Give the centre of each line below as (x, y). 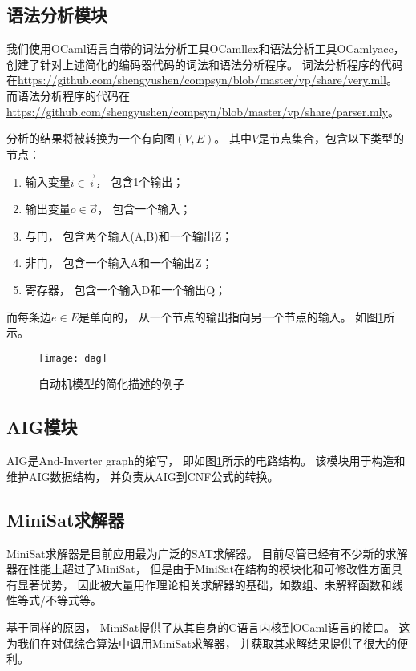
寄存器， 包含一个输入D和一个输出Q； (126, 289)
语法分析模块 (57, 15)
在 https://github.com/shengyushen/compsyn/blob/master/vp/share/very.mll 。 (202, 80)
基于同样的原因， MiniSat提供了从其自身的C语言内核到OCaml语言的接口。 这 (208, 627)
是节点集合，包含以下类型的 (331, 138)
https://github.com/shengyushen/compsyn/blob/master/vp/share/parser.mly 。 (203, 111)
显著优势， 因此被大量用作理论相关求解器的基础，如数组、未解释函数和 (204, 584)
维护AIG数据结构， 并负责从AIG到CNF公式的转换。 (143, 476)
